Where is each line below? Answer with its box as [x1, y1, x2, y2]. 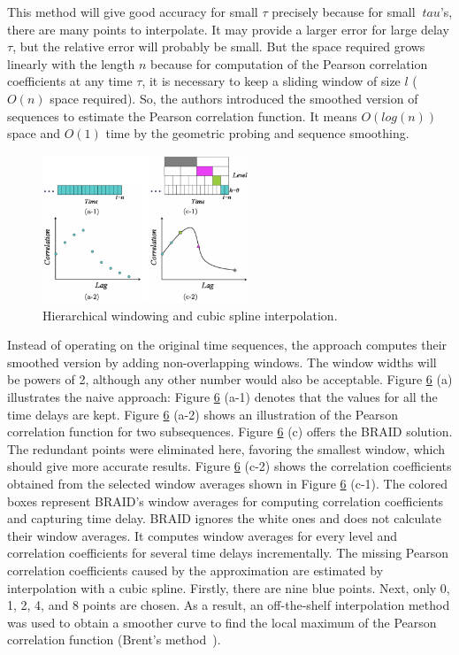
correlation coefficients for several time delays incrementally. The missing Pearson [7, 543, 448, 562]
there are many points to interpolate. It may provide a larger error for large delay [7, 19, 449, 38]
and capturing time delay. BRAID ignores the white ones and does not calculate [7, 509, 441, 528]
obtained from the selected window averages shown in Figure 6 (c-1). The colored [7, 474, 448, 493]
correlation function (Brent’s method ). [7, 630, 221, 649]
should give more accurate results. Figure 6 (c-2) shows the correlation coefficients [7, 457, 452, 475]
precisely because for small [272, 3, 416, 20]
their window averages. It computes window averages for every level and [7, 526, 397, 544]
